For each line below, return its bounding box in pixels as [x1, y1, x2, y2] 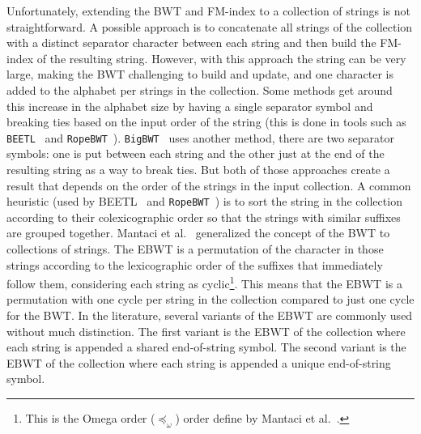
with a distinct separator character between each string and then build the [6, 34, 376, 51]
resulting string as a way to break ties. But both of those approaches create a [6, 161, 390, 177]
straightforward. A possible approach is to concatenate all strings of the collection [6, 18, 413, 35]
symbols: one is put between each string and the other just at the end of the [6, 145, 385, 162]
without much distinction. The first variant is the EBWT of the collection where [6, 322, 406, 339]
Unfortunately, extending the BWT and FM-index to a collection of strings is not [6, 2, 410, 19]
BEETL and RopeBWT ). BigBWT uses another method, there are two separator [6, 129, 394, 146]
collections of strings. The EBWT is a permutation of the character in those [6, 240, 384, 257]
